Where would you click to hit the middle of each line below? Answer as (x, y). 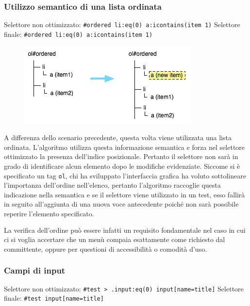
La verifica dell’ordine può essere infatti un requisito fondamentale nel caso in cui (125, 230)
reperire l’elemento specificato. (49, 213)
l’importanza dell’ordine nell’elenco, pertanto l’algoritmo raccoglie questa (112, 185)
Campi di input (35, 270)
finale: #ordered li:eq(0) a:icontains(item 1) (78, 34)
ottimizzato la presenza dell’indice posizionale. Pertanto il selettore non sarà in (121, 156)
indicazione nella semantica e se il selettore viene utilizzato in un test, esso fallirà (125, 194)
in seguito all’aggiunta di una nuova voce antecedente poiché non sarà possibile (121, 204)
